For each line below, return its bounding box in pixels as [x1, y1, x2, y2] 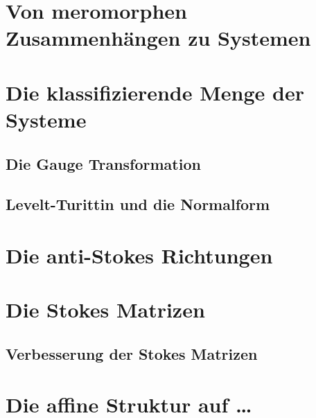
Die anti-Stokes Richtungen [6, 241, 273, 269]
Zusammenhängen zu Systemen [6, 24, 311, 52]
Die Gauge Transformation [6, 153, 201, 174]
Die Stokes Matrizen [6, 295, 205, 324]
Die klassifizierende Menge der [6, 78, 304, 106]
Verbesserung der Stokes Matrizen [6, 342, 258, 364]
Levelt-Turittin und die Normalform [6, 193, 270, 215]
